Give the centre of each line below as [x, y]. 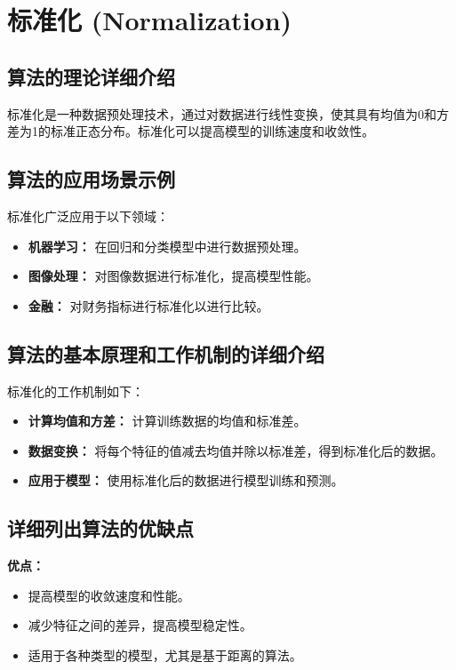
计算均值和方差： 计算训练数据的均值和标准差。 [167, 421]
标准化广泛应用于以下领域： [88, 215]
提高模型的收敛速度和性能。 [109, 595]
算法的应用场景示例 [91, 179]
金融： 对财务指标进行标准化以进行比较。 [148, 305]
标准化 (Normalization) [150, 20]
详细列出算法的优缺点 [100, 528]
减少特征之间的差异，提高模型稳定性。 [140, 625]
